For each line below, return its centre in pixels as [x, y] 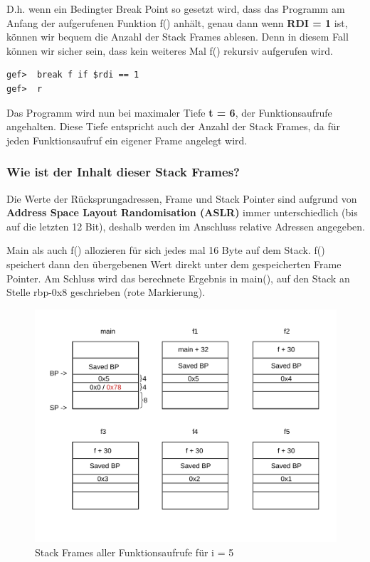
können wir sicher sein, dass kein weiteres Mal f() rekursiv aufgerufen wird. [170, 50]
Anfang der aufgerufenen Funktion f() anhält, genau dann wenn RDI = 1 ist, [177, 22]
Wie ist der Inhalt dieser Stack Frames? [123, 172]
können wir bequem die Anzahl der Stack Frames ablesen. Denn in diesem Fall [178, 37]
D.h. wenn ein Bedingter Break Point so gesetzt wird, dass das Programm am [176, 9]
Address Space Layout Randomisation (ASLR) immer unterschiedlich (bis [182, 212]
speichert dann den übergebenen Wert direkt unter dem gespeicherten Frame [174, 264]
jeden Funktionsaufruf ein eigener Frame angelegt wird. [127, 140]
